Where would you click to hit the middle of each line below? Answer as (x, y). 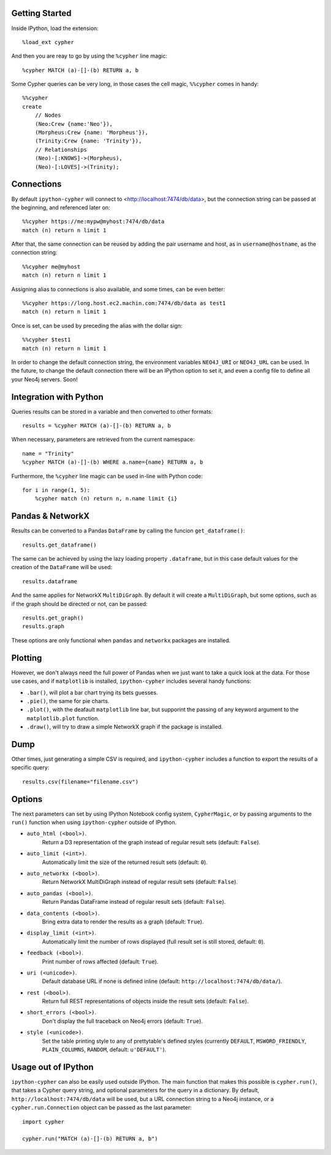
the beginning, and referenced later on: (61, 207)
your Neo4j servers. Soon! (44, 379)
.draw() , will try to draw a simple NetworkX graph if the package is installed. (125, 727)
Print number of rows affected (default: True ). (100, 962)
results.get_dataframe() (59, 545)
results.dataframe (50, 581)
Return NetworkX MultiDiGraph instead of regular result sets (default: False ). (140, 882)
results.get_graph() (53, 618)
